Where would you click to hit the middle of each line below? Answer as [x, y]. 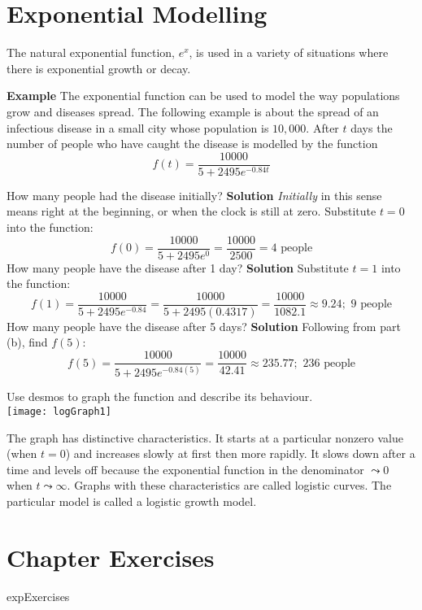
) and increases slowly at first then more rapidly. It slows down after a [240, 453]
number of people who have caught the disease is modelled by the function [192, 144]
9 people [372, 305]
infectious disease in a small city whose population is [138, 127]
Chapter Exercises [111, 557]
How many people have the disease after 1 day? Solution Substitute [178, 267]
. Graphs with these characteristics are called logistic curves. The [229, 485]
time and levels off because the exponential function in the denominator [185, 469]
